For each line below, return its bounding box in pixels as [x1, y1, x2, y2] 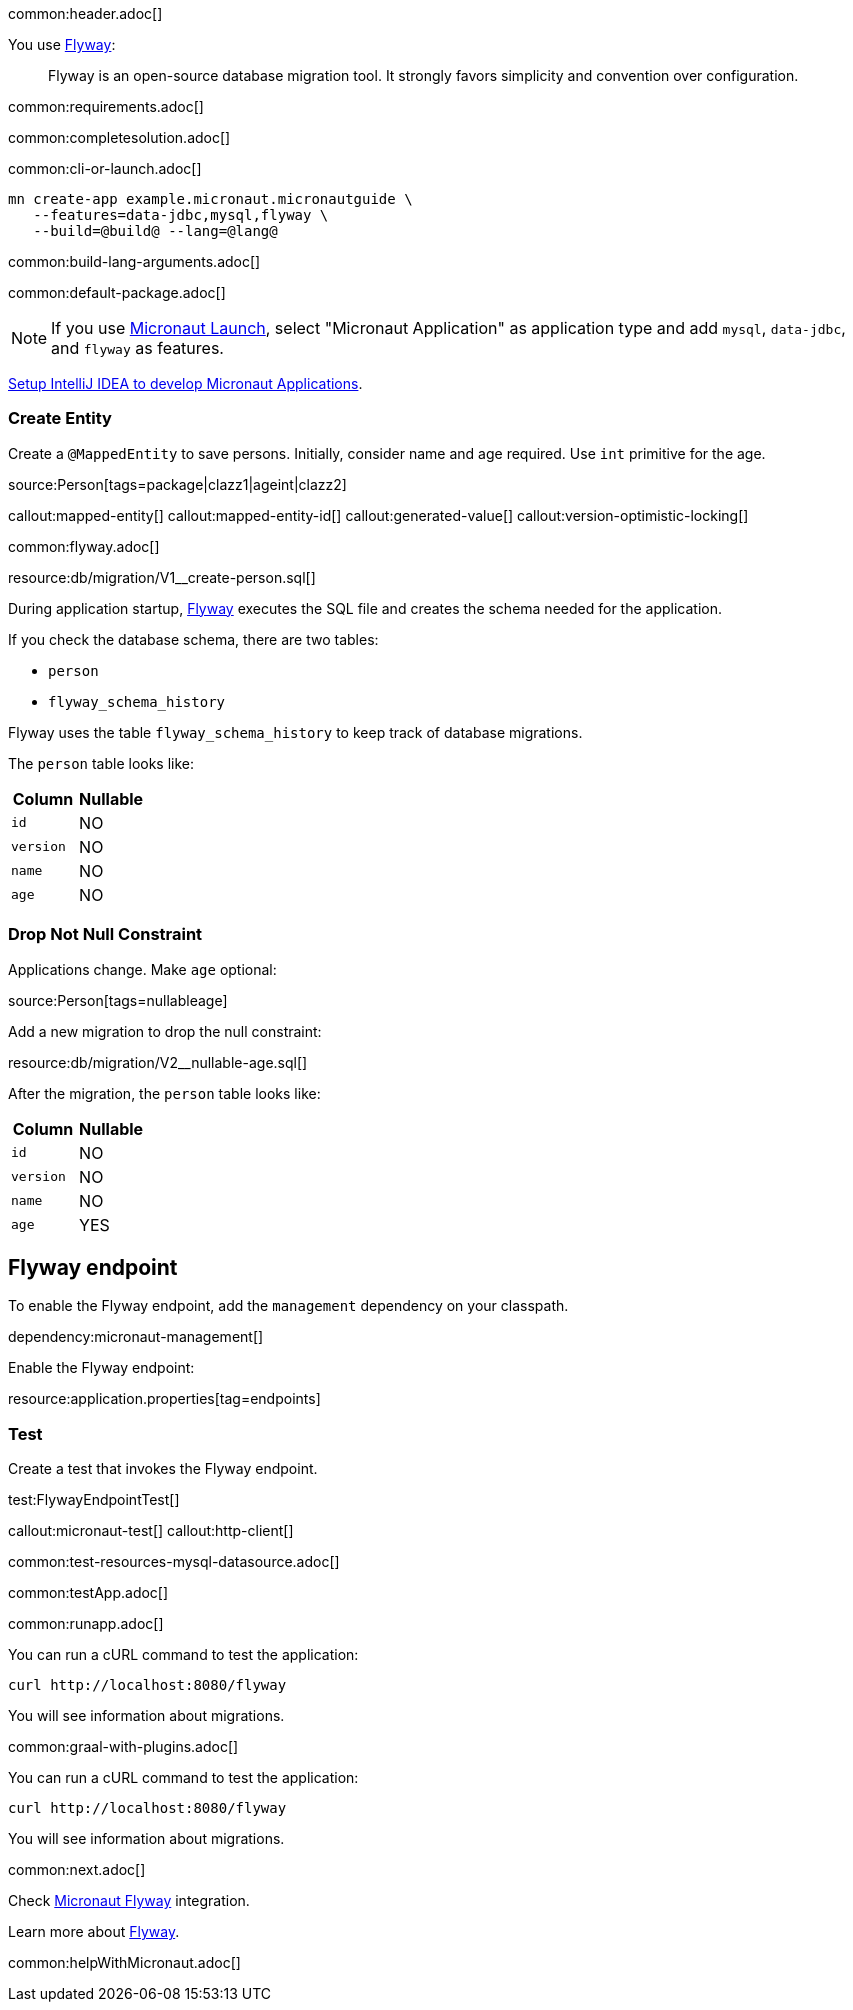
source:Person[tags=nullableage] [8, 991, 228, 1009]
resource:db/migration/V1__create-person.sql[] [8, 568, 316, 586]
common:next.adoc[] [8, 1861, 146, 1879]
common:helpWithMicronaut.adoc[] [8, 1954, 241, 1972]
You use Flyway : [8, 36, 116, 53]
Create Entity [8, 408, 112, 429]
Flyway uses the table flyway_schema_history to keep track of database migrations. [8, 723, 583, 741]
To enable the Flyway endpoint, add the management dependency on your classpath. [8, 1297, 569, 1315]
